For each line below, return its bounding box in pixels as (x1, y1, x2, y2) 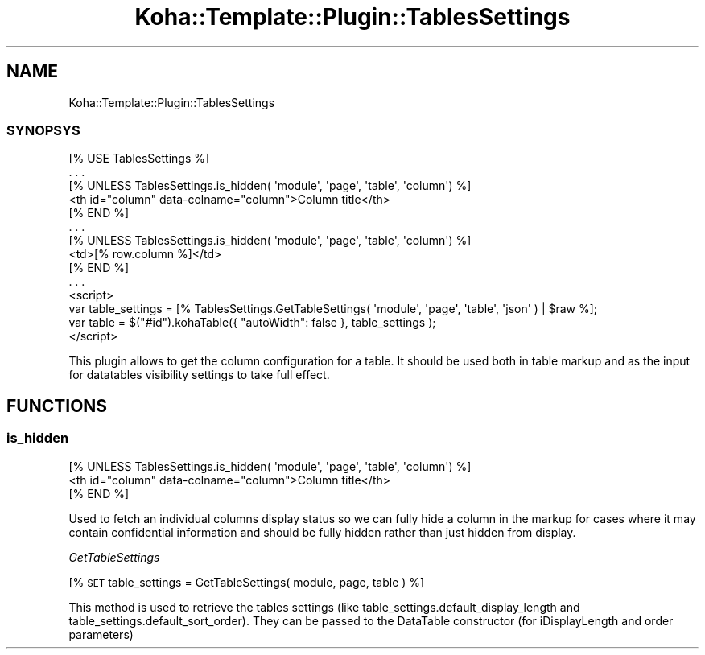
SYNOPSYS (6, 122, 80, 138)
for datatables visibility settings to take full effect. (68, 368, 330, 382)
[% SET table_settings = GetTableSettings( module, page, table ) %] (68, 575, 425, 589)
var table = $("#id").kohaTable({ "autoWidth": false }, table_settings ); (68, 315, 436, 330)
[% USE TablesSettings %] (68, 151, 210, 166)
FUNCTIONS (6, 395, 108, 416)
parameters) (68, 627, 134, 641)
